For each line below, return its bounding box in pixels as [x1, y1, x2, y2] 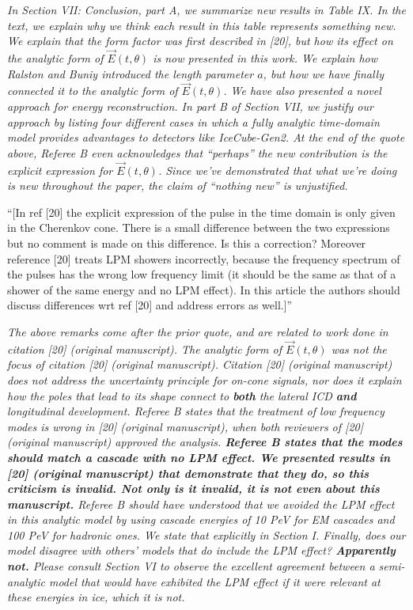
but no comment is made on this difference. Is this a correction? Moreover [7, 234, 366, 251]
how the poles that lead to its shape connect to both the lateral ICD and [7, 387, 357, 404]
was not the [331, 340, 387, 357]
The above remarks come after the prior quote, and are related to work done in [7, 323, 388, 339]
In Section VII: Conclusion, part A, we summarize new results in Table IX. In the [7, 2, 406, 17]
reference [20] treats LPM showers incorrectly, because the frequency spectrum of [7, 250, 400, 267]
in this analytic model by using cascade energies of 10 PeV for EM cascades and [7, 511, 395, 528]
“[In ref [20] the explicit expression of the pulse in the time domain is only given [7, 203, 396, 220]
